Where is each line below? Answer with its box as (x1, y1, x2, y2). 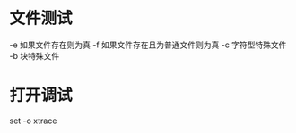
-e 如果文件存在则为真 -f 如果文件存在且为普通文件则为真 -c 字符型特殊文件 (9, 39, 287, 50)
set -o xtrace (9, 115, 57, 126)
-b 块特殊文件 (9, 50, 60, 61)
